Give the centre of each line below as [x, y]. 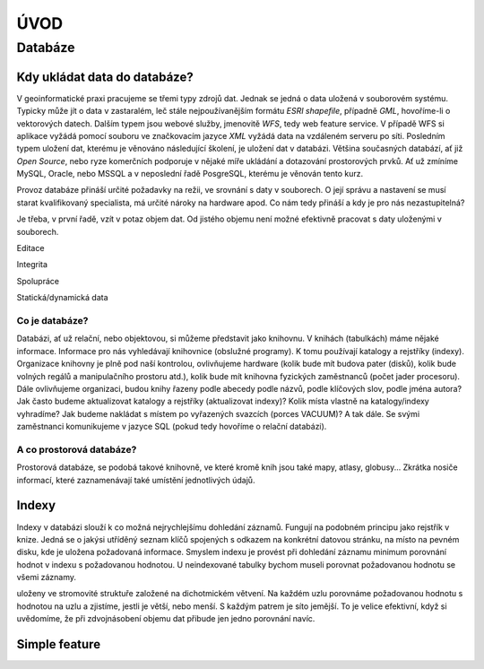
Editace [30, 248]
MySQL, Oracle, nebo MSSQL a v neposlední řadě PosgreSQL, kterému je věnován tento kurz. [190, 174]
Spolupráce [38, 281]
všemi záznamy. [46, 578]
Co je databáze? [52, 320]
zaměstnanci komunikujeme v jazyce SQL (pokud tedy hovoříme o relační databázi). [172, 427]
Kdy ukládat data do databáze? [105, 77]
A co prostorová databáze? [77, 449]
